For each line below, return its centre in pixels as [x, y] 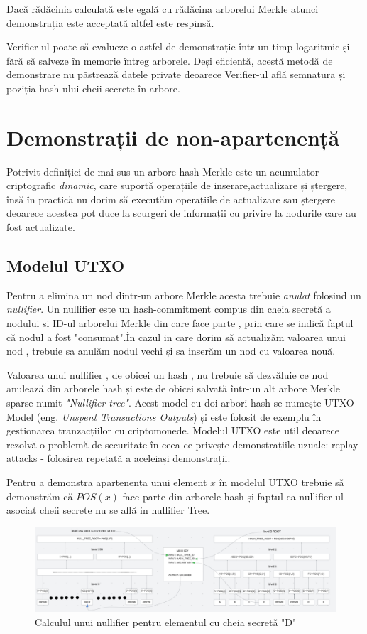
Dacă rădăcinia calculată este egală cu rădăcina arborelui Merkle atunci [163, 9]
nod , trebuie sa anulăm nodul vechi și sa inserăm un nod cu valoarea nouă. [171, 351]
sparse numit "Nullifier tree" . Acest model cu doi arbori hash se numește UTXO [180, 403]
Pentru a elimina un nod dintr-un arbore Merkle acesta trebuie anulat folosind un [184, 295]
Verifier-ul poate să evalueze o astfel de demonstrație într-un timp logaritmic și [178, 47]
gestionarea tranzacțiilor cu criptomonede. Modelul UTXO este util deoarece [173, 430]
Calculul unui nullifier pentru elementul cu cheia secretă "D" [166, 622]
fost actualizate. [41, 227]
